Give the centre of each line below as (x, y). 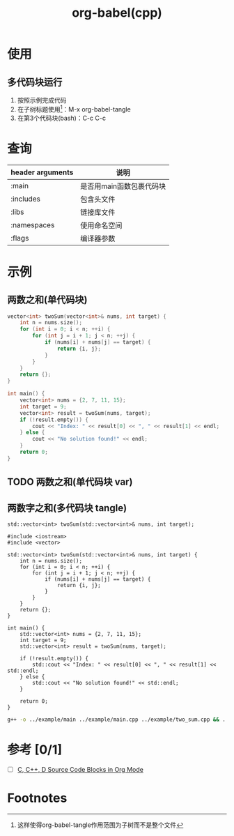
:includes (25, 199)
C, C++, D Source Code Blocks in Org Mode (80, 769)
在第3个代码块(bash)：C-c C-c (62, 118)
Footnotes (37, 798)
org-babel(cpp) (117, 13)
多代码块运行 (35, 82)
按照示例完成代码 (42, 100)
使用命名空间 (101, 225)
